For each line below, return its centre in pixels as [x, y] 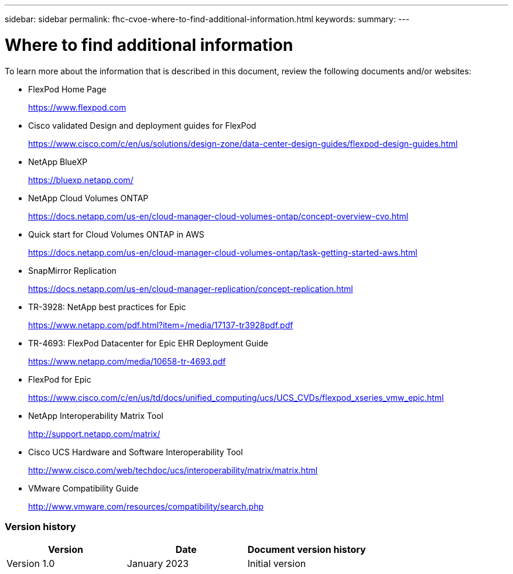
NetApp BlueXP [58, 161]
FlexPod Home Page [67, 89]
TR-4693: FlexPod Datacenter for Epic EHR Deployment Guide [148, 343]
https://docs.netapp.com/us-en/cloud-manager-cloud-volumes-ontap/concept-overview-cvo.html [218, 216]
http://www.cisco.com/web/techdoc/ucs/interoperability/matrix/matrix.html [173, 470]
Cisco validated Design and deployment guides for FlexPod [142, 125]
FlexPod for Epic [60, 379]
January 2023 [158, 564]
